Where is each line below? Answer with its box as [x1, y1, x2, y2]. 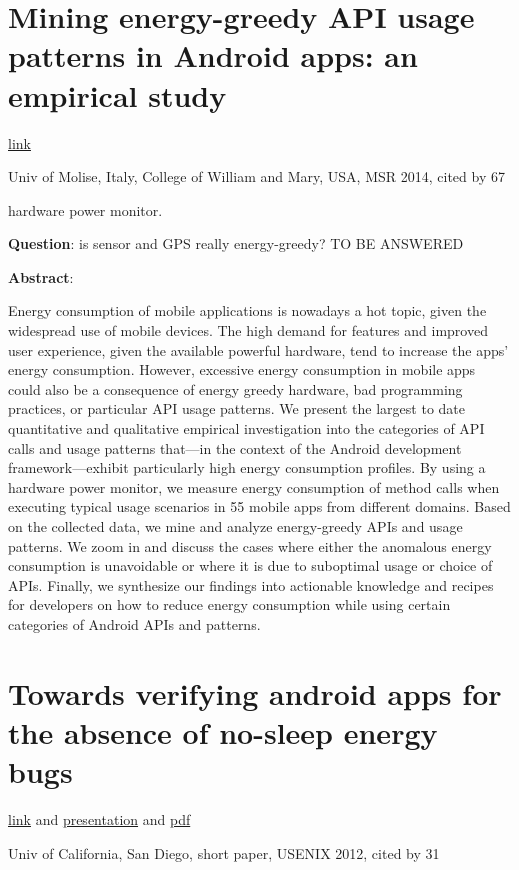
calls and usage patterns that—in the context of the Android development [8, 437, 462, 458]
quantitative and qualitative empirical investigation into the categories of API [8, 418, 485, 439]
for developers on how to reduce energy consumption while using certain [8, 594, 451, 615]
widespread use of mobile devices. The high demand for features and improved [8, 320, 488, 341]
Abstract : [8, 266, 74, 287]
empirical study [8, 74, 227, 115]
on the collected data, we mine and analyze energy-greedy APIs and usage [8, 516, 463, 536]
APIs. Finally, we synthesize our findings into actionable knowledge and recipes [8, 574, 494, 595]
